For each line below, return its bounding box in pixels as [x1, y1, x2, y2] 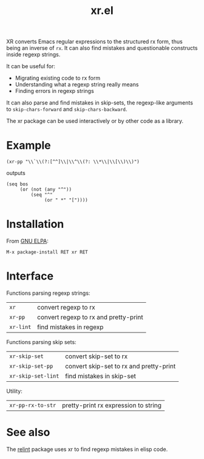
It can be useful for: [6, 63, 56, 70]
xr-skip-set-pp [9, 363, 53, 370]
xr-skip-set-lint [9, 373, 59, 379]
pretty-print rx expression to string [61, 401, 162, 409]
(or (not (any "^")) [19, 187, 72, 193]
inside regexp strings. [6, 51, 61, 58]
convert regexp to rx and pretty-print [37, 313, 144, 321]
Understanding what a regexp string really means [15, 81, 139, 88]
